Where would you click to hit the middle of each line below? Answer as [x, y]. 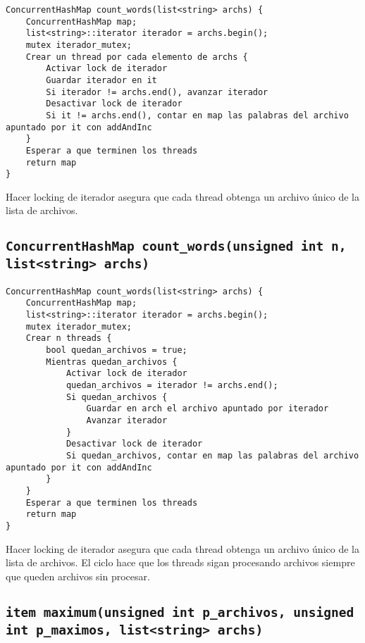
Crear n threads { [69, 338]
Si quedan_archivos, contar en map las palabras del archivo [212, 455]
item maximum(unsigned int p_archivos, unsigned [180, 612]
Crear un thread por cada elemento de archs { [137, 57]
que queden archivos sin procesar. [78, 576]
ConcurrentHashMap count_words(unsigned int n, [176, 246]
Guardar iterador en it [101, 80]
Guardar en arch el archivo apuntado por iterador [208, 409]
